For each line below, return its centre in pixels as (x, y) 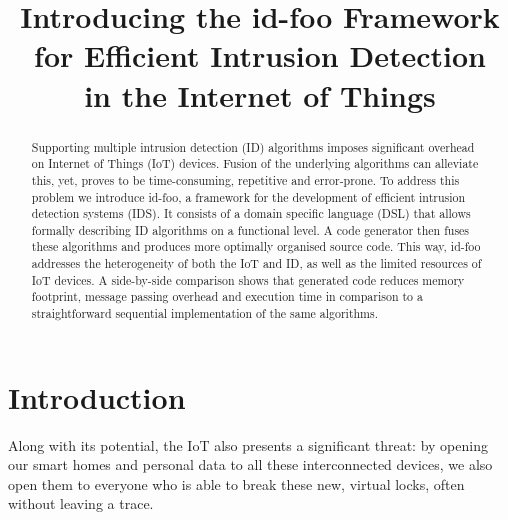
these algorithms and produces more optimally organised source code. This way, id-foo (256, 246)
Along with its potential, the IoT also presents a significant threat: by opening (248, 444)
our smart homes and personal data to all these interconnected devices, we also (250, 464)
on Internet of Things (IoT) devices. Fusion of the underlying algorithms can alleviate (255, 163)
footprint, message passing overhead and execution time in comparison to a (227, 296)
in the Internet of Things (260, 94)
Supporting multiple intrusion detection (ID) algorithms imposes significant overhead (253, 146)
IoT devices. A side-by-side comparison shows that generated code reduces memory (248, 279)
